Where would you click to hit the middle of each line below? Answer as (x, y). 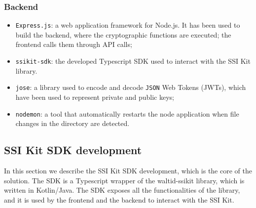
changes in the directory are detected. (73, 123)
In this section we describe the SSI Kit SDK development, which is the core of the (128, 171)
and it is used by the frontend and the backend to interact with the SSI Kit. (119, 199)
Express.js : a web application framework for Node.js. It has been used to (128, 25)
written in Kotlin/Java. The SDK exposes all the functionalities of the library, (122, 190)
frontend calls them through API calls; (74, 44)
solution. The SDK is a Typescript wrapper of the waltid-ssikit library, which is (124, 180)
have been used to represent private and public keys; (95, 97)
